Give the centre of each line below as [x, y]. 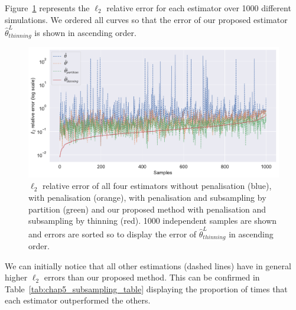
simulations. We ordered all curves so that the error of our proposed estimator [146, 19]
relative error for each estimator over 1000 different [199, 8]
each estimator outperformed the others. [78, 300]
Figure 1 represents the [47, 8]
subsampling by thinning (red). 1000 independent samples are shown [153, 221]
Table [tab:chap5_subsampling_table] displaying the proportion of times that [146, 288]
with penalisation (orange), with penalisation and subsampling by [147, 198]
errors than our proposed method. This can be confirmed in [152, 277]
